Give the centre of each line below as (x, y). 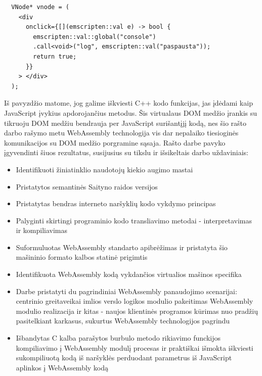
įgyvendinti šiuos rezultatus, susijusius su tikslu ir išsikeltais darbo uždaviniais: (126, 152)
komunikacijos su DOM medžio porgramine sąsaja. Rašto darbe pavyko (115, 142)
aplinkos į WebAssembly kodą (62, 367)
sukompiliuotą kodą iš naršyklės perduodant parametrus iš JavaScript (124, 358)
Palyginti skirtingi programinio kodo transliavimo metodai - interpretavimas (134, 220)
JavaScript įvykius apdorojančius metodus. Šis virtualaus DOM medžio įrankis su (131, 112)
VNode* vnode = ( (40, 7)
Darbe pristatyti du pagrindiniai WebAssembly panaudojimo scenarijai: (126, 291)
